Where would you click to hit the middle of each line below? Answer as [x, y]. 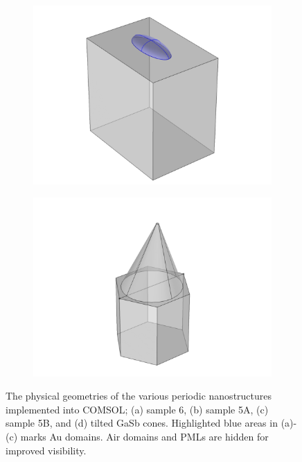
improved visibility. [46, 450]
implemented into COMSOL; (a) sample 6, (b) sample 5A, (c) [137, 409]
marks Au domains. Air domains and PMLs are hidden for [144, 436]
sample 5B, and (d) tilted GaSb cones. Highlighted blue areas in [142, 423]
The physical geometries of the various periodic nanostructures [139, 396]
